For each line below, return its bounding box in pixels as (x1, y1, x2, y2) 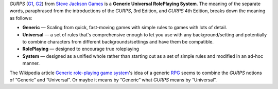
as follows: (9, 15, 33, 21)
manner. (22, 60, 40, 66)
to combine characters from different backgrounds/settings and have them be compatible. (22, 38, 214, 44)
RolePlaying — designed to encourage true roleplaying (22, 46, 139, 52)
